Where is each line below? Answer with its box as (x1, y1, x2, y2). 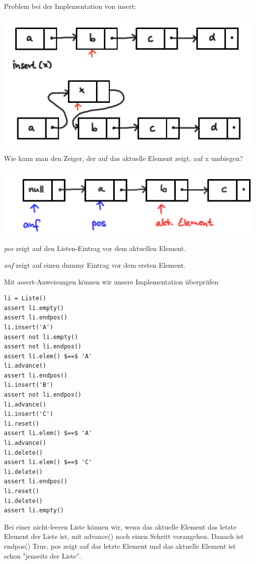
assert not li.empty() (4, 333, 78, 341)
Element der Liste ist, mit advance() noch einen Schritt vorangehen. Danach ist (4, 531, 244, 541)
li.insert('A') (4, 323, 54, 331)
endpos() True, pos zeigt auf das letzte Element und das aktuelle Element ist (4, 540, 236, 551)
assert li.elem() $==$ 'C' (4, 459, 92, 466)
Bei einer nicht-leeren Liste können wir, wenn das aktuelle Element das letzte (4, 521, 237, 532)
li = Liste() (4, 295, 46, 302)
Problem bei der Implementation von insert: (4, 1, 137, 11)
